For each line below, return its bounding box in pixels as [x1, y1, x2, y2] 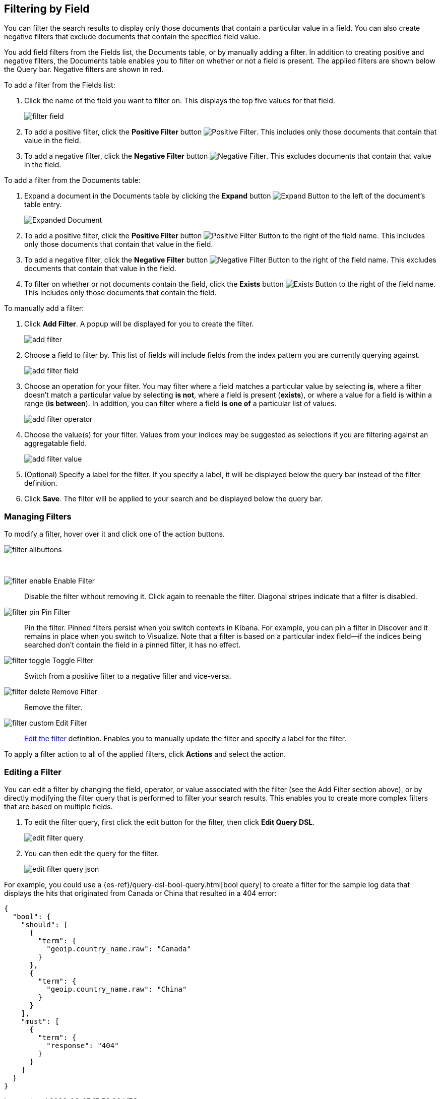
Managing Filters [4, 511, 72, 522]
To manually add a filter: [4, 304, 84, 313]
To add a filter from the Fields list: [4, 81, 115, 90]
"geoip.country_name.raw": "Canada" [46, 944, 191, 953]
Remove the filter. [24, 703, 83, 712]
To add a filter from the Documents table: [4, 176, 141, 185]
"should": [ [21, 920, 68, 929]
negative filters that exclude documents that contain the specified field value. [4, 32, 261, 41]
